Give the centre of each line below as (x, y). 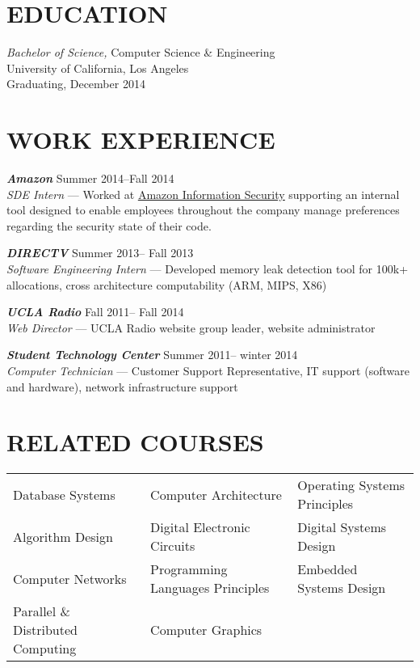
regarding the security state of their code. (109, 225)
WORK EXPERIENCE (141, 140)
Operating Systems (351, 485)
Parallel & (42, 611)
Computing (45, 649)
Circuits (173, 546)
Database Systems (64, 494)
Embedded (328, 569)
